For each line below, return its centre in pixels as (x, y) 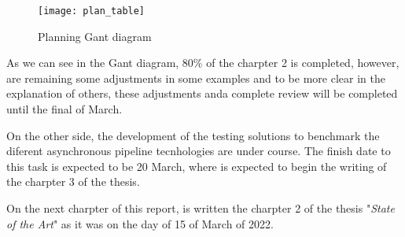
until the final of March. (64, 109)
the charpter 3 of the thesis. (73, 181)
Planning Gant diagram (95, 36)
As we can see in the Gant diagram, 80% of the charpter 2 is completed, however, (203, 63)
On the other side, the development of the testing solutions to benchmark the (193, 135)
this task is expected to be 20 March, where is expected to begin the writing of (197, 166)
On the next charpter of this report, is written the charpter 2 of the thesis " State (201, 208)
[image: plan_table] (92, 11)
